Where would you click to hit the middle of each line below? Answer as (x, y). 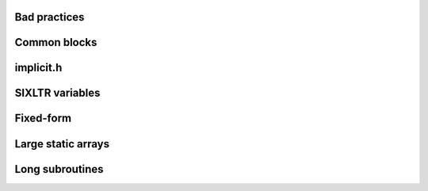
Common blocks (56, 42)
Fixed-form (43, 118)
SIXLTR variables (57, 93)
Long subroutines (59, 169)
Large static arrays (62, 144)
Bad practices (50, 17)
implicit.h (38, 68)
